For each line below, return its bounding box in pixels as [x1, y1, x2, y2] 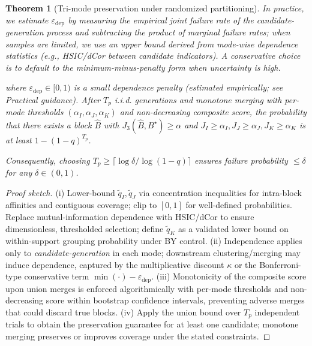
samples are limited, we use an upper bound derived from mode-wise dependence [5, 37, 298, 50]
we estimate [5, 13, 49, 26]
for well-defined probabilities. [185, 198, 292, 211]
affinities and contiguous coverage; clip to [5, 198, 157, 211]
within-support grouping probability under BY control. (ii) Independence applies [5, 234, 302, 247]
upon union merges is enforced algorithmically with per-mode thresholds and [5, 282, 288, 294]
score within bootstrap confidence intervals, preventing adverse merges [46, 294, 305, 306]
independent [254, 305, 300, 318]
